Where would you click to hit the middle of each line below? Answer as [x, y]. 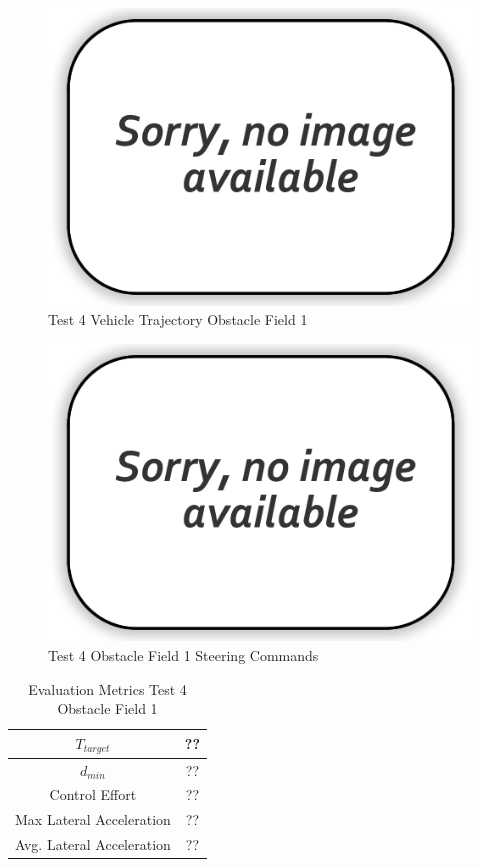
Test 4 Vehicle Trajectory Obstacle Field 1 [178, 319]
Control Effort [93, 794]
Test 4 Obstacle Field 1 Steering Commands [183, 655]
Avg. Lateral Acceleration [93, 844]
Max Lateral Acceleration [93, 819]
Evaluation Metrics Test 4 [107, 688]
